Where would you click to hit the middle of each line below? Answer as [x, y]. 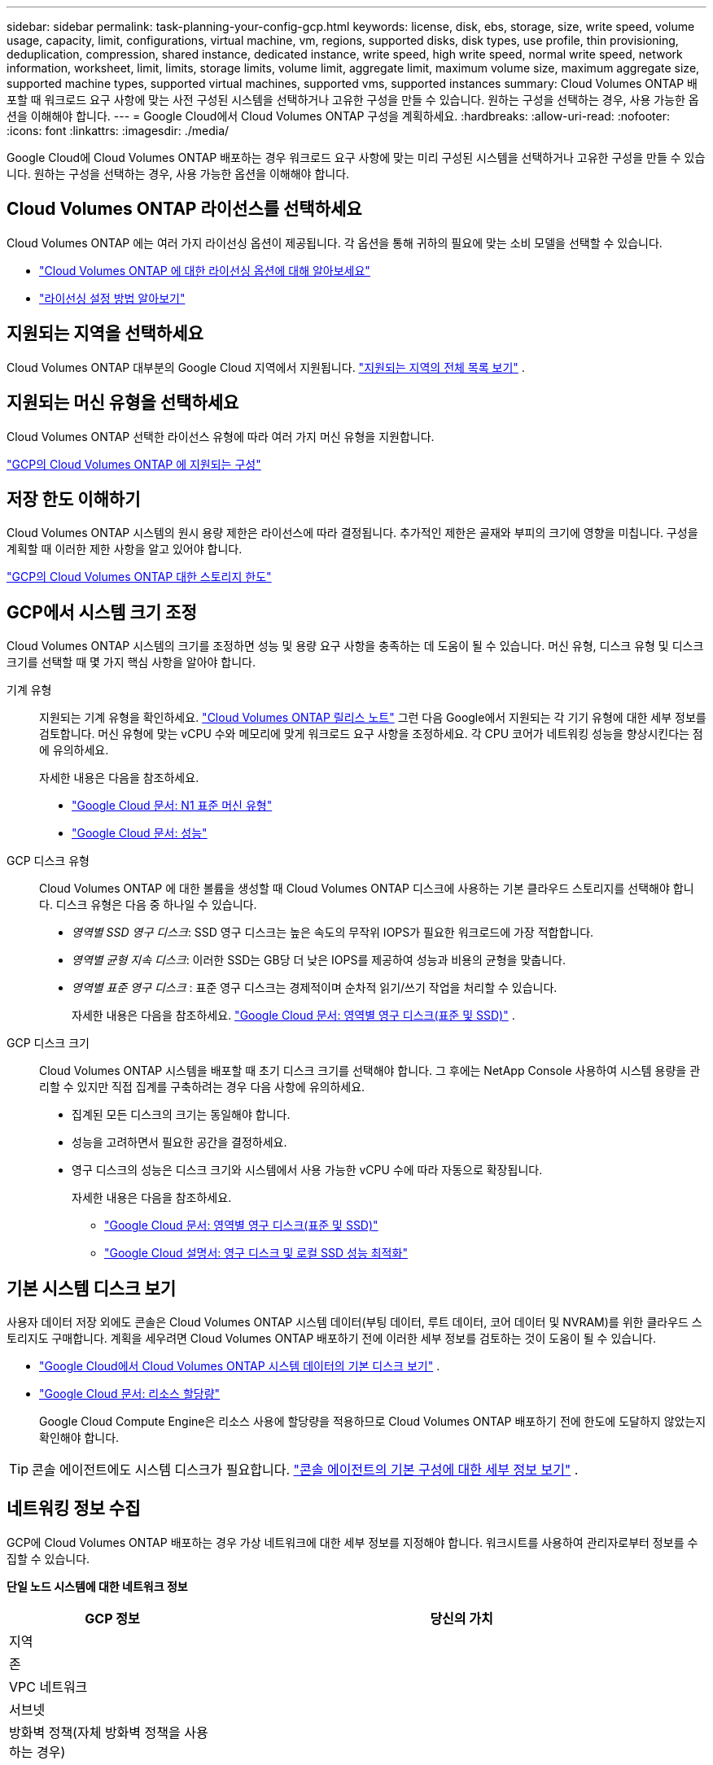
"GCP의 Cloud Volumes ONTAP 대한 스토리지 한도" [139, 577]
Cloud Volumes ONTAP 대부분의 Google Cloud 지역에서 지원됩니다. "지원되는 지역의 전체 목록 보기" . [266, 367]
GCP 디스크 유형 [48, 861]
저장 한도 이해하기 [74, 499]
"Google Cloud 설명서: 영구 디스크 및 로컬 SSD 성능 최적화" [256, 1253]
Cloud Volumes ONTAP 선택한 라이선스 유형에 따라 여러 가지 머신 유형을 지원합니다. [221, 436]
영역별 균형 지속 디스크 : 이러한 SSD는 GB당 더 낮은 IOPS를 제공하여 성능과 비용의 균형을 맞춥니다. [319, 960]
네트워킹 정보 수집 [74, 1509]
